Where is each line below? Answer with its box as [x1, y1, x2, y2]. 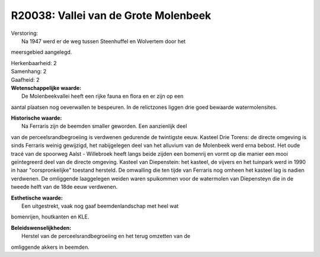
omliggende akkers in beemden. [11, 243, 90, 250]
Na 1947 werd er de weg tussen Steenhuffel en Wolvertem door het [21, 37, 186, 44]
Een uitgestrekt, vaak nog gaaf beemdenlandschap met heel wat [21, 202, 179, 210]
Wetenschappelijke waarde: [11, 84, 82, 91]
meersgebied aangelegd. [11, 49, 72, 56]
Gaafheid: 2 [11, 76, 40, 83]
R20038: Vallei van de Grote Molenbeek [11, 9, 212, 22]
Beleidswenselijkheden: [11, 224, 72, 231]
